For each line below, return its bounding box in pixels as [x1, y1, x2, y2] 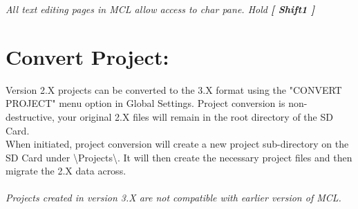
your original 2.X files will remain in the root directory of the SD [57, 109, 333, 123]
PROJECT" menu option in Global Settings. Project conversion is [6, 96, 285, 110]
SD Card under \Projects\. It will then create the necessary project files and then [6, 150, 352, 164]
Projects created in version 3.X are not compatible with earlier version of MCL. [6, 190, 341, 205]
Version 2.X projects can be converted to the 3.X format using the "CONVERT [6, 82, 342, 97]
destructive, [6, 109, 55, 123]
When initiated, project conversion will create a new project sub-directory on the [6, 137, 349, 151]
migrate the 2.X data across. [6, 163, 126, 178]
